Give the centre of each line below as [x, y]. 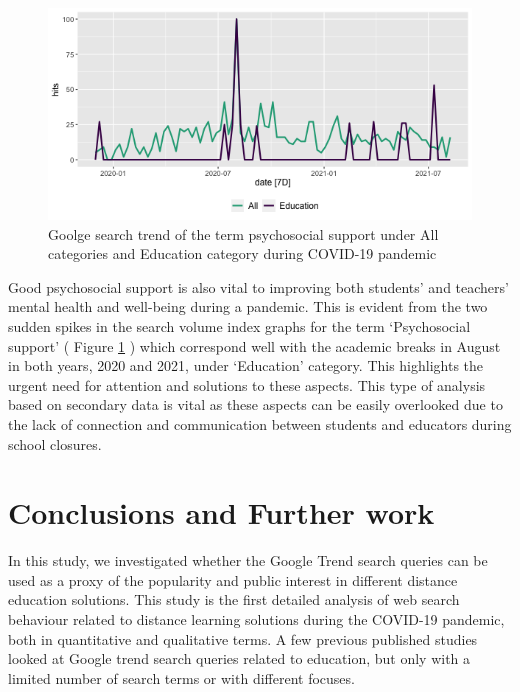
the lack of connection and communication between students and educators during [260, 423]
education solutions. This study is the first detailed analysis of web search [234, 599]
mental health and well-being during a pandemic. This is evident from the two [248, 306]
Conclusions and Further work [221, 512]
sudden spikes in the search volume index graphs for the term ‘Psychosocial [239, 325]
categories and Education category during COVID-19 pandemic [242, 253]
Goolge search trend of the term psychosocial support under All [243, 233]
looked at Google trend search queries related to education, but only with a [239, 658]
